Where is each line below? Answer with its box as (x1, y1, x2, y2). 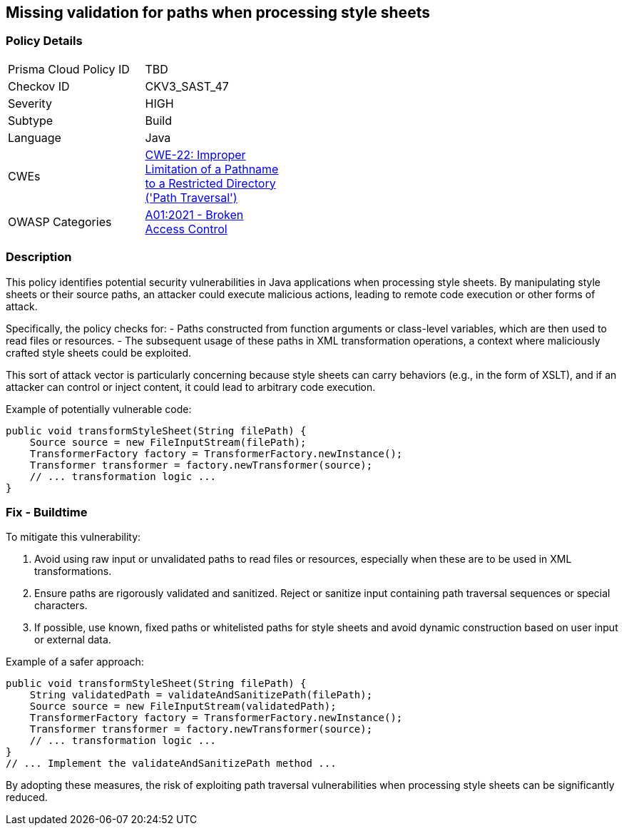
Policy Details (6, 34, 83, 49)
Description (6, 250, 72, 265)
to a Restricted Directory (145, 175, 276, 190)
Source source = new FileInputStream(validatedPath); (29, 700, 337, 713)
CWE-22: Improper (145, 147, 246, 162)
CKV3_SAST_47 (145, 78, 229, 93)
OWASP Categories (8, 214, 112, 229)
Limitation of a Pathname (145, 161, 279, 176)
